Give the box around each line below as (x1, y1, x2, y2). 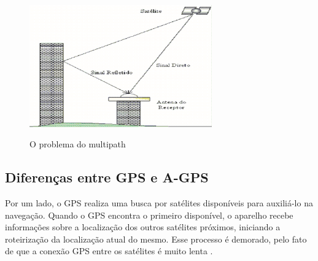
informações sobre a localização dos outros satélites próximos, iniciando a (5, 220, 281, 233)
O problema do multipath (29, 138, 126, 150)
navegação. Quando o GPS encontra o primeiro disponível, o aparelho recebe (5, 208, 293, 221)
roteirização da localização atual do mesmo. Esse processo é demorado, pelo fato (5, 232, 307, 245)
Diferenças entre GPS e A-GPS (5, 168, 209, 187)
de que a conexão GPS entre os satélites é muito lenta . (5, 244, 213, 257)
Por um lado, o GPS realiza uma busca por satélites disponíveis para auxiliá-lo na (5, 197, 313, 209)
